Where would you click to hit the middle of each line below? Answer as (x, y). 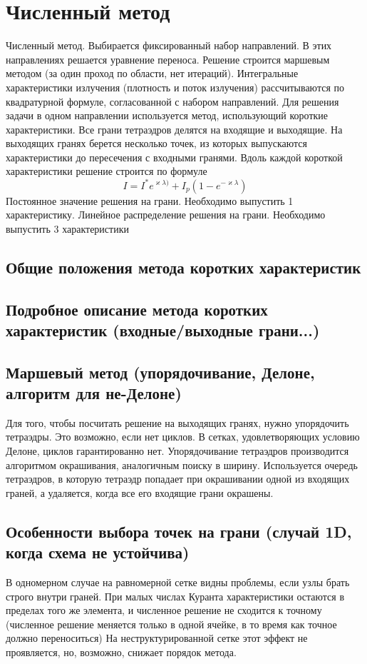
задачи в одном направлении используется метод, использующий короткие (167, 115)
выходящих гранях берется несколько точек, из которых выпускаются (156, 143)
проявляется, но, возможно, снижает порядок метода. (121, 652)
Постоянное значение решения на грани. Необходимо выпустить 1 (150, 200)
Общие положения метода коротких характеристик (183, 267)
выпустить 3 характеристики (67, 228)
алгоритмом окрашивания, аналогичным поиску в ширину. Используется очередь (182, 464)
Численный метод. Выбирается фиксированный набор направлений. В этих (169, 45)
